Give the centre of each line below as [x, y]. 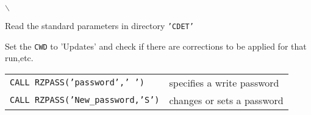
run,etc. [19, 58]
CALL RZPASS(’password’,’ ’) [77, 83]
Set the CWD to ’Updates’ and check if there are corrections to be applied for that [156, 46]
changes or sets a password [226, 100]
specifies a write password [224, 82]
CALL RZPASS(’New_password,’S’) [85, 100]
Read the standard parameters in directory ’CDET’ [99, 25]
